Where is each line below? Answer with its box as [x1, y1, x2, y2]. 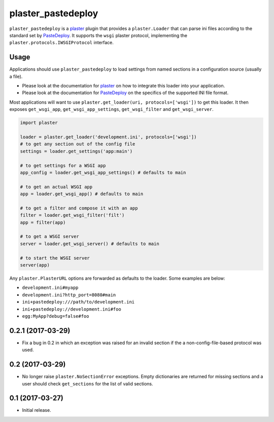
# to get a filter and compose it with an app [20, 205, 138, 211]
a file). [9, 73, 23, 79]
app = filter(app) [20, 219, 66, 225]
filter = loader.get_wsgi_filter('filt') [20, 213, 125, 218]
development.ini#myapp [22, 285, 79, 291]
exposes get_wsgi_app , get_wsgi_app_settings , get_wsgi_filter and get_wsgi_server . [9, 106, 214, 112]
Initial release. [22, 407, 51, 413]
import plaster [20, 120, 58, 126]
